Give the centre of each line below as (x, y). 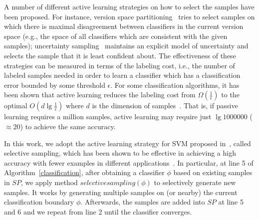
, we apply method (49, 182)
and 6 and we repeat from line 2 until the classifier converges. (98, 211)
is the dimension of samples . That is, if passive (165, 106)
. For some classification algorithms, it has (175, 85)
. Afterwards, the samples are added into (143, 202)
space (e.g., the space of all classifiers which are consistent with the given (116, 36)
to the (230, 95)
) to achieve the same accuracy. (68, 126)
